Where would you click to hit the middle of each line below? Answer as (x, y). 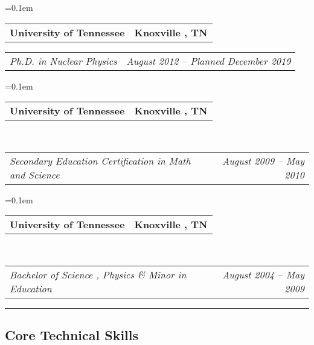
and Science (35, 174)
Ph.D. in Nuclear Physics (63, 61)
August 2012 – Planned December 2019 (209, 61)
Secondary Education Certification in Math (100, 160)
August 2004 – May (263, 274)
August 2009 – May (263, 160)
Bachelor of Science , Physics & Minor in (98, 274)
